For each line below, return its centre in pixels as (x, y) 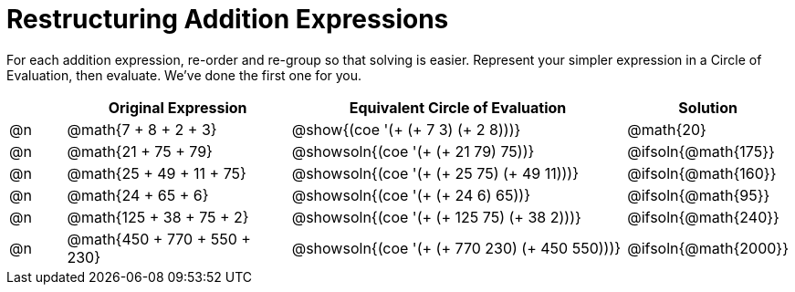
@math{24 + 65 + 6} (138, 195)
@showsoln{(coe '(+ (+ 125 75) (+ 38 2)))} (436, 217)
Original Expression (178, 107)
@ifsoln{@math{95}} (699, 195)
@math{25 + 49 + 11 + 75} (157, 173)
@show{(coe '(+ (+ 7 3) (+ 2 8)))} (406, 129)
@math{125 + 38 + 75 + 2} (158, 217)
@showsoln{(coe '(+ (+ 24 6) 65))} (411, 195)
